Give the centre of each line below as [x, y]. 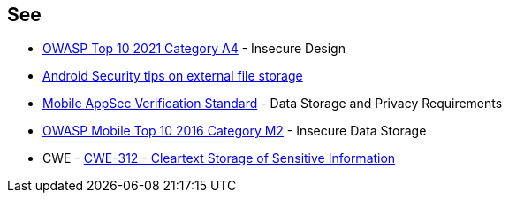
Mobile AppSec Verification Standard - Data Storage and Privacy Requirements [273, 104]
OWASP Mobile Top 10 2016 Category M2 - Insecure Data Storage [235, 131]
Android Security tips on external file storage [173, 76]
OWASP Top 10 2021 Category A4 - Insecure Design [194, 49]
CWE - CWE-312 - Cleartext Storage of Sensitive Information [219, 158]
